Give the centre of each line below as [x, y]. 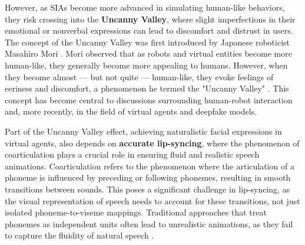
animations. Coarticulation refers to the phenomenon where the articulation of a [150, 166]
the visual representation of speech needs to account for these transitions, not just [152, 200]
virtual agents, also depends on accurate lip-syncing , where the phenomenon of [152, 143]
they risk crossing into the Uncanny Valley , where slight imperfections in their [150, 19]
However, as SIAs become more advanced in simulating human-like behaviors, [145, 7]
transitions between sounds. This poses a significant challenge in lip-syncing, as [147, 189]
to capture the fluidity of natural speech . [79, 235]
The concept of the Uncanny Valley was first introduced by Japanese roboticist [147, 42]
